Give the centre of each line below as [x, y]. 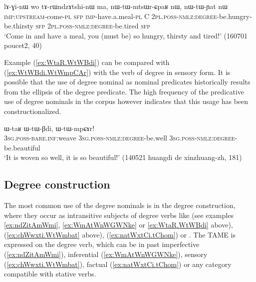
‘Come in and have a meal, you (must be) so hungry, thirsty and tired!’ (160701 [126, 35]
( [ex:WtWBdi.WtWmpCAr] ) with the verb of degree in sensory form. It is [117, 72]
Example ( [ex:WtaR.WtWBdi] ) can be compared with [87, 62]
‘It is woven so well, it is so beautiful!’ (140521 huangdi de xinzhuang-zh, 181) [123, 157]
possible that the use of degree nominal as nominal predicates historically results [127, 82]
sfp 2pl [47, 26]
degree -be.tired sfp [121, 26]
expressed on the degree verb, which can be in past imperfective [102, 244]
